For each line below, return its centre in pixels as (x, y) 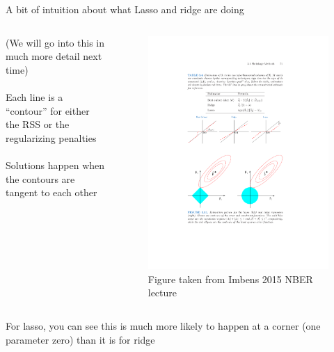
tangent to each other (51, 192)
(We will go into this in (55, 42)
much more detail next (54, 56)
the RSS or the (38, 124)
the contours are (40, 178)
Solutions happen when (55, 165)
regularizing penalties (51, 137)
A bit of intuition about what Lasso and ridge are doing (125, 9)
